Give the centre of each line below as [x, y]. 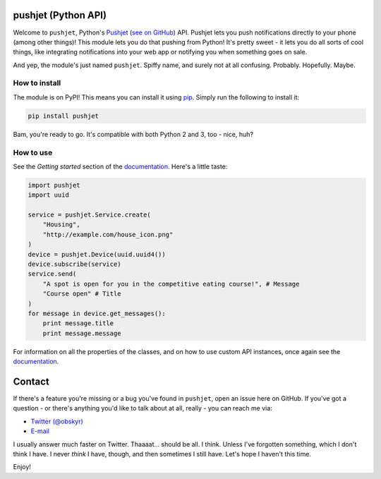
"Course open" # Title [82, 294]
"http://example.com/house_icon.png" [108, 234]
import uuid [49, 195]
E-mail [40, 431]
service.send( [52, 274]
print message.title [78, 323]
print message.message [82, 333]
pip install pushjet [63, 116]
